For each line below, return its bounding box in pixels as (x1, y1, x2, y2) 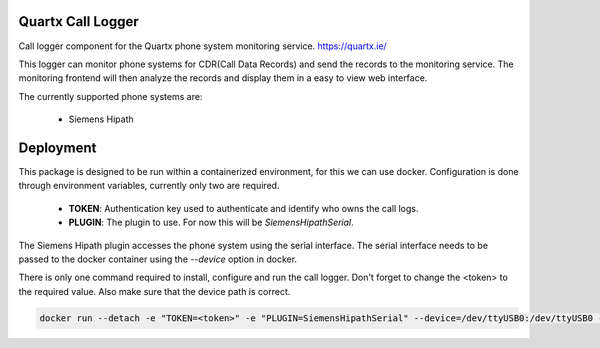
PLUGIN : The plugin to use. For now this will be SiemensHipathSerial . (68, 216, 354, 229)
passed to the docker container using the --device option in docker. (18, 253, 298, 265)
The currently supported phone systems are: (18, 90, 203, 102)
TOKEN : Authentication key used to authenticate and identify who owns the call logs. (68, 202, 419, 214)
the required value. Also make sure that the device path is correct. (18, 285, 291, 297)
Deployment (18, 139, 97, 156)
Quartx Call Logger (18, 13, 139, 30)
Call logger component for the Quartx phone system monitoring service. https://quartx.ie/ (18, 40, 387, 52)
